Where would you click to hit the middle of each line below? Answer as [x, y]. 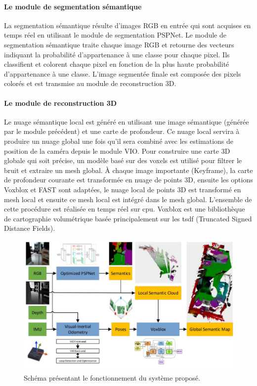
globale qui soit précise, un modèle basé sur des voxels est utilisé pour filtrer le [123, 160]
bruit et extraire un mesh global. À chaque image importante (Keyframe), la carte [128, 170]
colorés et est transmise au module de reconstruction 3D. [90, 83]
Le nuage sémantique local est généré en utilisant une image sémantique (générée [127, 121]
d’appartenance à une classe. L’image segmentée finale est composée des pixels [123, 73]
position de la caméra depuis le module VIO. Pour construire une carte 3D [117, 150]
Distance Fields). [30, 228]
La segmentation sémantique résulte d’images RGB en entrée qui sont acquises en [128, 25]
